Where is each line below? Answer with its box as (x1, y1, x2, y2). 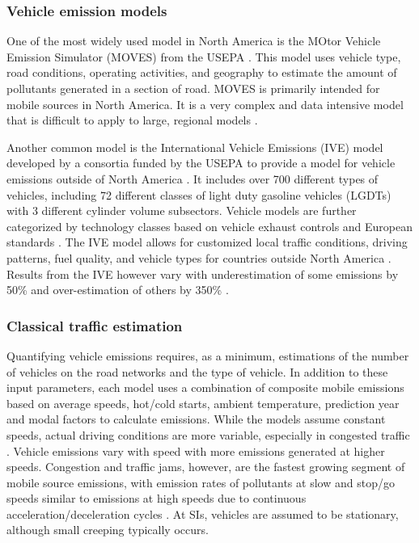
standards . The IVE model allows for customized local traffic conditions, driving (6, 234, 408, 250)
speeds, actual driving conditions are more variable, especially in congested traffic (6, 426, 410, 443)
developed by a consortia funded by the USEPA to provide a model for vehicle (6, 154, 396, 171)
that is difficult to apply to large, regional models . (6, 112, 258, 128)
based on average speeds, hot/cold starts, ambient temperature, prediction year (6, 394, 400, 411)
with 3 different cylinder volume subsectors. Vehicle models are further (6, 202, 357, 219)
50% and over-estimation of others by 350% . (6, 281, 229, 298)
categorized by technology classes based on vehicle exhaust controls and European (6, 217, 413, 234)
